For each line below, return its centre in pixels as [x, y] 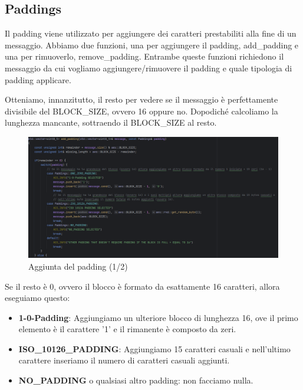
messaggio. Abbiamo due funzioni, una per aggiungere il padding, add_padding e [152, 45]
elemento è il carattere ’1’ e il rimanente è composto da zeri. [127, 329]
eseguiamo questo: [37, 298]
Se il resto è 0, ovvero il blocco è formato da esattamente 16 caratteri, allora [142, 286]
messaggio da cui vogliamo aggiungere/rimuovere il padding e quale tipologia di [149, 68]
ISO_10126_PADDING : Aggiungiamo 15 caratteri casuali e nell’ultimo [154, 348]
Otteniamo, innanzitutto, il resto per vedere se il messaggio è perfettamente [141, 99]
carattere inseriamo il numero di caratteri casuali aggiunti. [124, 360]
